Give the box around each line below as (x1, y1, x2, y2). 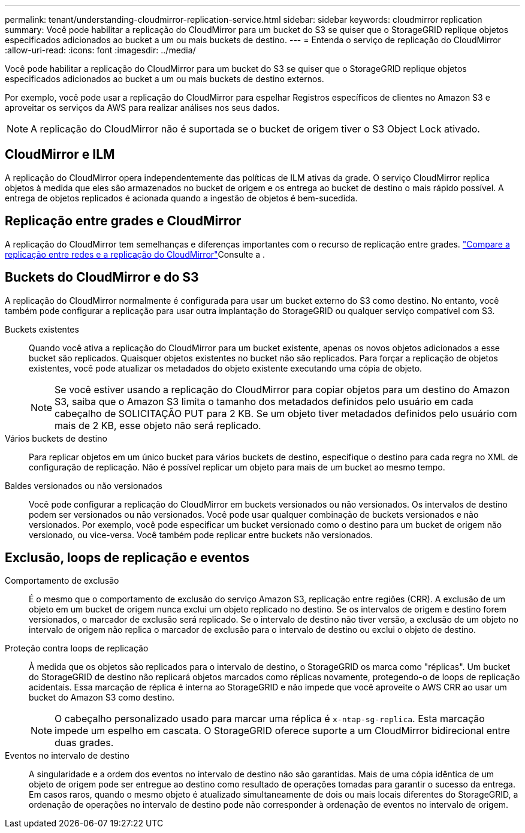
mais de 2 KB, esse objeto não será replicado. (55, 419, 261, 431)
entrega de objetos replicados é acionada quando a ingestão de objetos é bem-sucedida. (5, 192, 358, 203)
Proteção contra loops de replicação (5, 643, 149, 654)
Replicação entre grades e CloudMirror (5, 213, 242, 229)
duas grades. (55, 737, 114, 749)
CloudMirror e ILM (5, 147, 115, 162)
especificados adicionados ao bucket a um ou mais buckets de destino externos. (5, 74, 324, 84)
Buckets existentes (5, 324, 79, 334)
